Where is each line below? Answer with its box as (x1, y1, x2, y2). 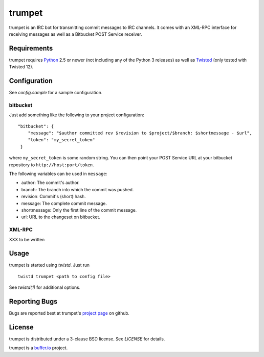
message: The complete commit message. (21, 200, 107, 206)
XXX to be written (9, 236, 45, 242)
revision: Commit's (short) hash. (21, 194, 86, 200)
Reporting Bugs (9, 297, 58, 306)
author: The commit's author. (21, 179, 80, 186)
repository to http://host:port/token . (9, 162, 94, 168)
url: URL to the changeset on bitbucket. (21, 214, 100, 220)
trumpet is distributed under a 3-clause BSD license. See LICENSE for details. (9, 336, 165, 342)
